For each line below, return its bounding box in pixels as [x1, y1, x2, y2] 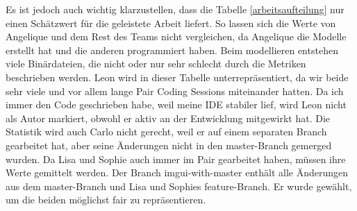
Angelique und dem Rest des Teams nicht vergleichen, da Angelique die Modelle [6, 29, 347, 44]
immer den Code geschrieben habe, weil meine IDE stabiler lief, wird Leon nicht [6, 97, 347, 112]
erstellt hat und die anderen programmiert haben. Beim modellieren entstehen [6, 42, 338, 57]
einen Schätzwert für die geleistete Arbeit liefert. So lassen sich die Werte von [6, 15, 336, 30]
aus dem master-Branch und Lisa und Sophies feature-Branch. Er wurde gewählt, [6, 178, 352, 193]
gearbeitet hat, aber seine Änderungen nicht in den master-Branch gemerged [6, 137, 332, 152]
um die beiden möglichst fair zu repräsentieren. [6, 192, 206, 207]
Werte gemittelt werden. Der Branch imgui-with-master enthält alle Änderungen [6, 165, 349, 180]
